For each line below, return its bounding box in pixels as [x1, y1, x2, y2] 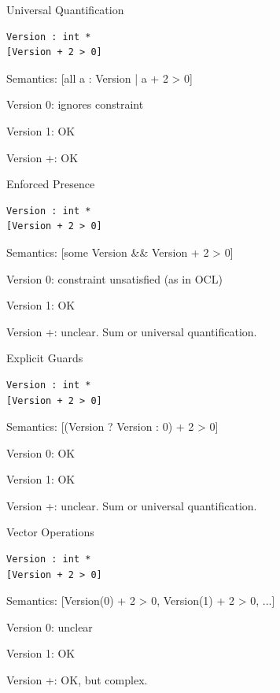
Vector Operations [6, 524, 94, 540]
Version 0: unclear [6, 618, 93, 635]
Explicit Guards [6, 350, 83, 366]
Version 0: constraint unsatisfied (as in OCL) [6, 270, 223, 287]
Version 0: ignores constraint [6, 96, 144, 113]
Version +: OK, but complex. [6, 672, 148, 688]
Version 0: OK [6, 444, 76, 461]
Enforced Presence [6, 176, 95, 192]
